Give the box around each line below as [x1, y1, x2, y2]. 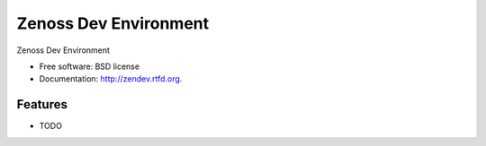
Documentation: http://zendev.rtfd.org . [39, 73, 183, 84]
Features [16, 97, 67, 112]
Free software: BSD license [39, 61, 139, 72]
